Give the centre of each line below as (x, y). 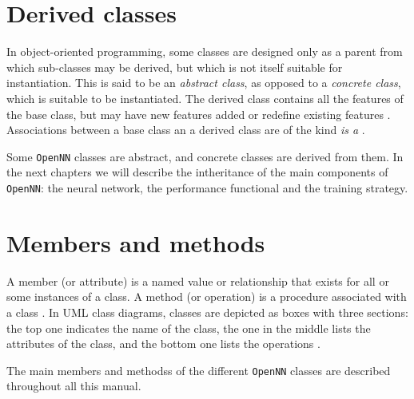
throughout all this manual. (74, 386)
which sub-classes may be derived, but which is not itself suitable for (175, 67)
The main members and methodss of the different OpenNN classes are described (199, 370)
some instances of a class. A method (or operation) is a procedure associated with (207, 296)
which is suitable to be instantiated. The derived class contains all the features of (205, 98)
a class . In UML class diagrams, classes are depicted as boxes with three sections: (207, 312)
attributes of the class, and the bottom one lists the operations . (163, 344)
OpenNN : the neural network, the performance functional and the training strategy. (207, 187)
